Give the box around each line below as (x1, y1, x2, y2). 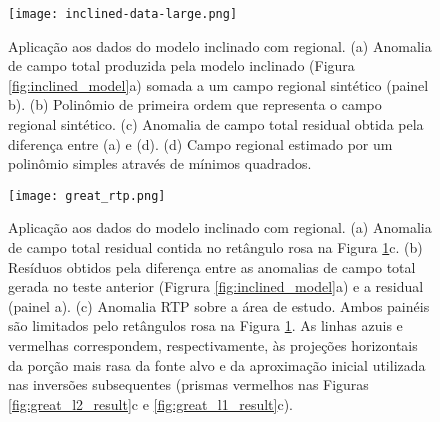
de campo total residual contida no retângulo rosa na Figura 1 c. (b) (8, 237, 423, 258)
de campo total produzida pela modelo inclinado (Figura (8, 55, 355, 76)
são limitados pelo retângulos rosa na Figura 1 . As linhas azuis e (8, 315, 403, 336)
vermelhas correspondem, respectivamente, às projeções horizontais (8, 335, 418, 356)
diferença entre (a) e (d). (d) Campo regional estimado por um (8, 133, 393, 154)
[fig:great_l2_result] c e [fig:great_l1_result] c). (8, 393, 294, 414)
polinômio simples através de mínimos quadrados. (8, 153, 312, 174)
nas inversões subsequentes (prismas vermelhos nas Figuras (8, 374, 369, 395)
